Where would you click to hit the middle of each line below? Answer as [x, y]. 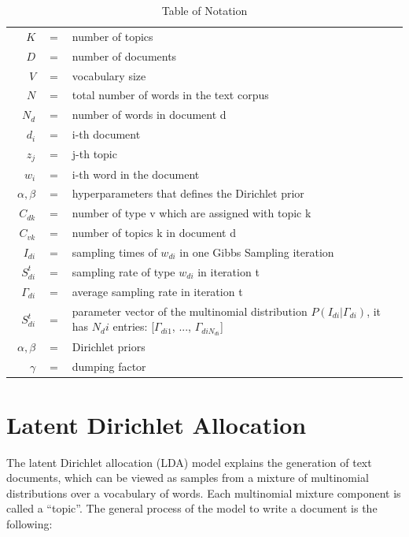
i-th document [106, 134]
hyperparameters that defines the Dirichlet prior [188, 193]
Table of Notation [204, 10]
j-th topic [94, 154]
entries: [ [134, 326]
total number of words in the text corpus [170, 95]
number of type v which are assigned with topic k [192, 213]
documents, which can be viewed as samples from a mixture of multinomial [188, 478]
